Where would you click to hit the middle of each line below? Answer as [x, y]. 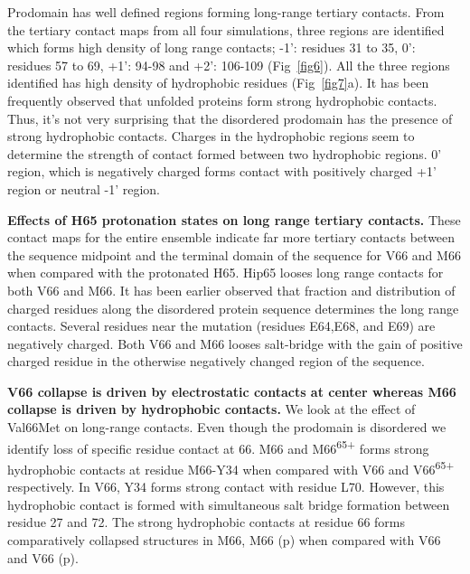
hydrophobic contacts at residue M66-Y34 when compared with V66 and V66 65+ [231, 467]
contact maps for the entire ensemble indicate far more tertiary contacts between [231, 237]
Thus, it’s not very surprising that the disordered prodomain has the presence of [230, 118]
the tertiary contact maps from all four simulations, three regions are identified [226, 29]
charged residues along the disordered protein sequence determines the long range [233, 308]
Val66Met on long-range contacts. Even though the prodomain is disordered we [227, 427]
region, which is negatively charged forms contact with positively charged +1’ [222, 171]
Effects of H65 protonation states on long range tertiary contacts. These [234, 219]
